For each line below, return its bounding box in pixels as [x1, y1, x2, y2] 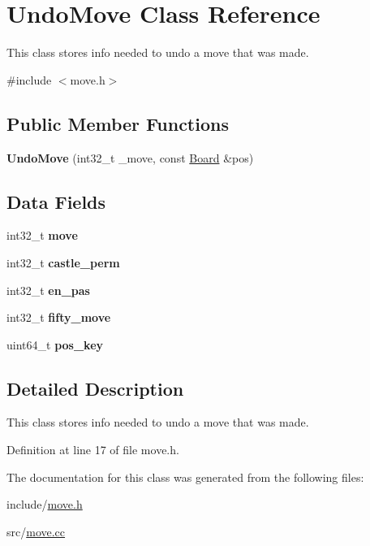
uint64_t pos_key [6, 336, 104, 353]
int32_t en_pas [6, 281, 90, 298]
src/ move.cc [6, 522, 66, 539]
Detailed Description [6, 375, 184, 401]
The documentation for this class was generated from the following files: [6, 468, 364, 485]
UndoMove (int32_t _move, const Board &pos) [6, 149, 254, 166]
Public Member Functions [6, 110, 229, 136]
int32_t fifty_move [6, 309, 111, 326]
